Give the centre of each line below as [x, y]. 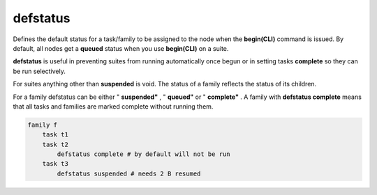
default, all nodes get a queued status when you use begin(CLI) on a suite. [121, 48]
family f [43, 125]
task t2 [56, 144]
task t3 [56, 164]
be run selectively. [39, 71]
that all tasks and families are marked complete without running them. [113, 106]
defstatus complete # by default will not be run [143, 154]
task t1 [56, 135]
